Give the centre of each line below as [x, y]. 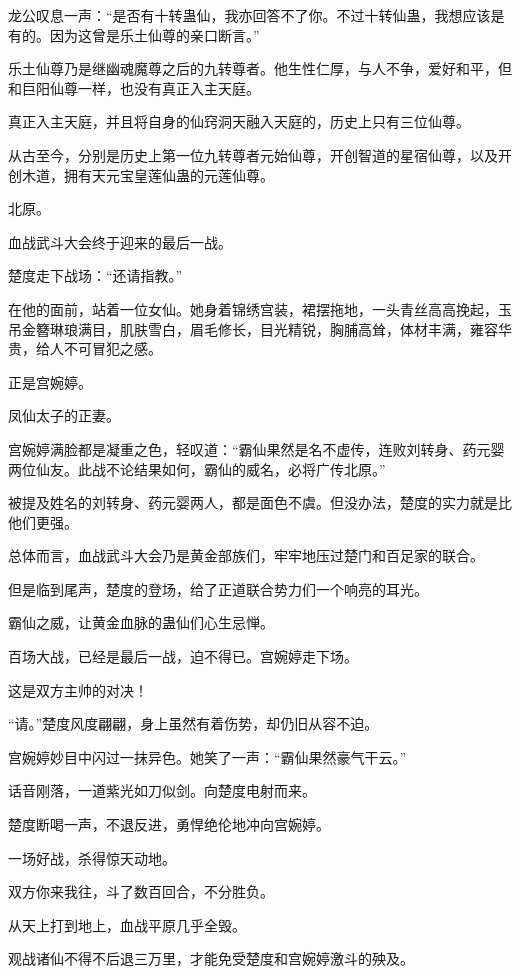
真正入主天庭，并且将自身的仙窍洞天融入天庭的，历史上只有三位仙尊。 [239, 121]
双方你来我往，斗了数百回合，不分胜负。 [141, 891]
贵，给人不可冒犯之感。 [85, 348]
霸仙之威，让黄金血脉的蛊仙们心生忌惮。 [141, 622]
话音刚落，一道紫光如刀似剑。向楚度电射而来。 [162, 790]
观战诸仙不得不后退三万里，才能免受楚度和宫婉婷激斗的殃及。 [211, 958]
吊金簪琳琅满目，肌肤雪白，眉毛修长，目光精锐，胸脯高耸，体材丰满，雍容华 [260, 328]
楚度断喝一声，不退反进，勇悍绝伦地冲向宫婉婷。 [169, 824]
